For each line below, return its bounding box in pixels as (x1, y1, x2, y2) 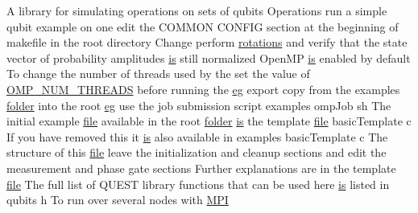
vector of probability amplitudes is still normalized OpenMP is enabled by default (6, 49, 411, 66)
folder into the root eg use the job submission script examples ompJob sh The (6, 96, 391, 113)
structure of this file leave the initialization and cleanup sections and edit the (6, 144, 387, 161)
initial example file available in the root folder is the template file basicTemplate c (6, 113, 412, 129)
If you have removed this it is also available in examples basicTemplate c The (6, 128, 388, 145)
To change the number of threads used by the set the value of (6, 65, 310, 82)
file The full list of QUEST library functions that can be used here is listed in (6, 175, 390, 192)
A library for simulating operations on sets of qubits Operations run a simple (6, 2, 387, 18)
